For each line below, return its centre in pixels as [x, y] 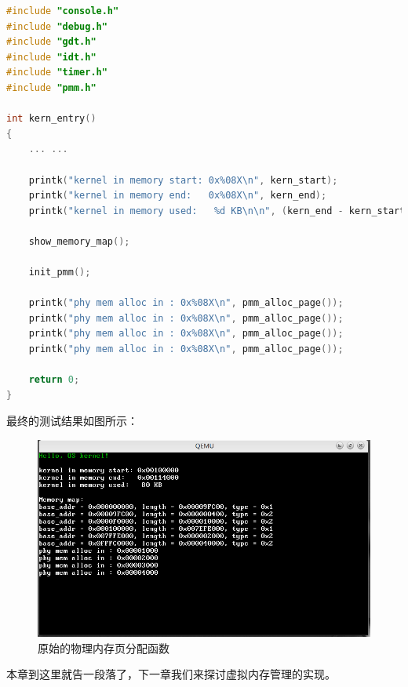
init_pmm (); [60, 273]
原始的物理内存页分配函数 [104, 647]
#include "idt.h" [51, 57]
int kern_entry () [51, 119]
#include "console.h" [63, 11]
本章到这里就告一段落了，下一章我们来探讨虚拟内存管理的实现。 [171, 674]
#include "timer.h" [57, 73]
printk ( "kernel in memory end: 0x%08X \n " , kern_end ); [178, 196]
